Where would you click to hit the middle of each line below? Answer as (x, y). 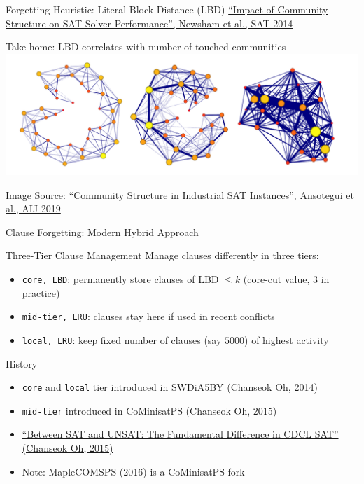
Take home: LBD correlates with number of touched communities (146, 47)
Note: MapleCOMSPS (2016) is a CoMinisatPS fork (133, 471)
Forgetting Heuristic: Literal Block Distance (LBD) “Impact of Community (167, 9)
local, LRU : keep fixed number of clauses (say (122, 339)
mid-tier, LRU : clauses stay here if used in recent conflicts (148, 316)
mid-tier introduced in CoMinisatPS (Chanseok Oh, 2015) (149, 410)
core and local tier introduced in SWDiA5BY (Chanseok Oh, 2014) (170, 387)
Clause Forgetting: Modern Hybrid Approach (102, 231)
